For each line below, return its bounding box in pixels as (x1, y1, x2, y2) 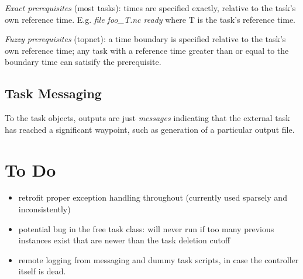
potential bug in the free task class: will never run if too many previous (18, 222, 274, 235)
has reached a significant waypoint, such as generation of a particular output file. (5, 123, 295, 135)
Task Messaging (5, 84, 102, 102)
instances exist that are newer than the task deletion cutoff (18, 234, 230, 246)
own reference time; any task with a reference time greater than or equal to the (5, 44, 289, 56)
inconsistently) (18, 203, 71, 215)
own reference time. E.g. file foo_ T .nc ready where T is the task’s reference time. (5, 13, 295, 25)
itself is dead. (18, 265, 66, 277)
